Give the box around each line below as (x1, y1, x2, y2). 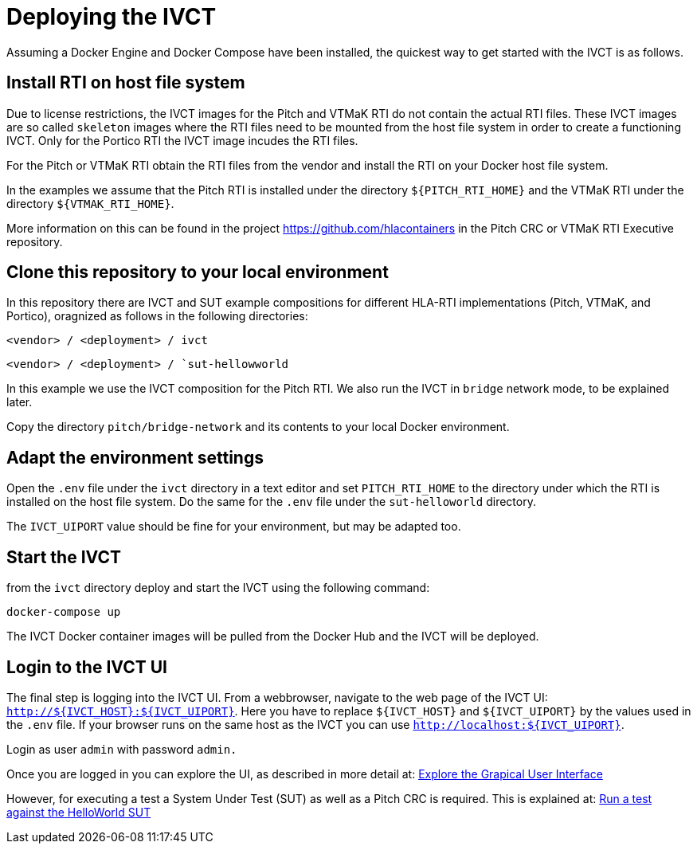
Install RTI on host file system (6, 72, 245, 93)
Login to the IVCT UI (6, 656, 167, 677)
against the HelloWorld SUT (6, 805, 151, 819)
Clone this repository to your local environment (6, 262, 389, 283)
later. (6, 395, 33, 409)
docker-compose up (6, 605, 121, 619)
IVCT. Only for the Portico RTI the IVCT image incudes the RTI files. (6, 133, 358, 147)
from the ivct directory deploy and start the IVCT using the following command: (6, 581, 430, 595)
